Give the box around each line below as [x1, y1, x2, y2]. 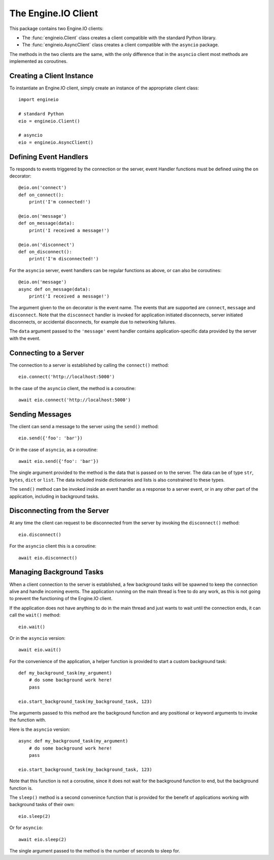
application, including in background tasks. [9, 493, 99, 499]
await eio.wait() [18, 647, 61, 653]
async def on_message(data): [18, 286, 91, 292]
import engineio [18, 97, 59, 103]
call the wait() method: [9, 612, 61, 618]
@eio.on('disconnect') [18, 242, 75, 248]
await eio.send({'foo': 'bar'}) [18, 458, 99, 464]
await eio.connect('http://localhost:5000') [18, 397, 131, 403]
